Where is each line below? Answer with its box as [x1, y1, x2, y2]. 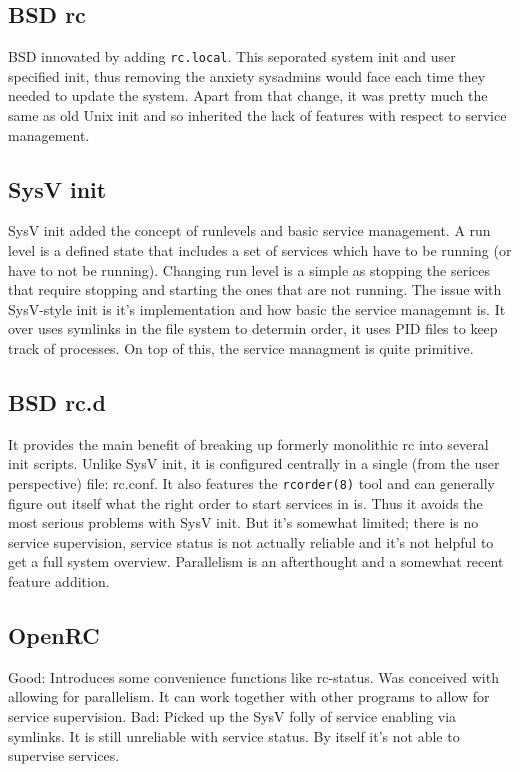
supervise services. [8, 745, 120, 766]
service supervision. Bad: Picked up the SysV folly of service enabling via [8, 706, 457, 726]
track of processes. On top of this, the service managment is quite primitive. [8, 338, 474, 358]
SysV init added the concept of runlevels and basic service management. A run [8, 220, 491, 241]
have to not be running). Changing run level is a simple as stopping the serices [8, 259, 491, 280]
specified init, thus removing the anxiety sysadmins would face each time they [8, 65, 486, 86]
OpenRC [8, 620, 100, 650]
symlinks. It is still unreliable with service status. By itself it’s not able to [8, 725, 460, 746]
